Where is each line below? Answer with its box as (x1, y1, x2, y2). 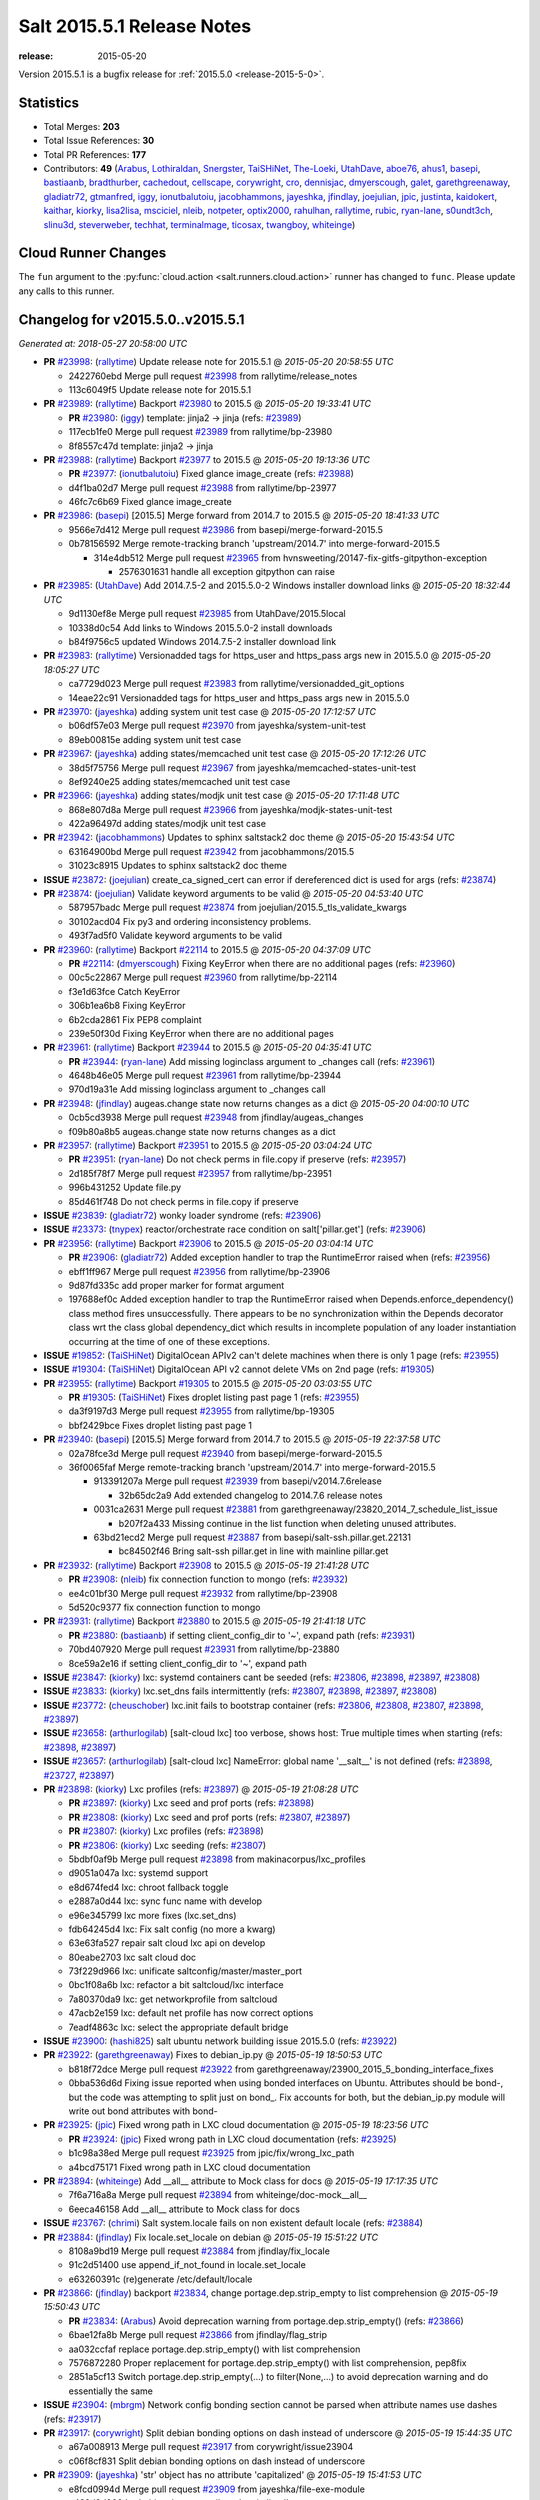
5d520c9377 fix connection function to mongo (68, 1601, 261, 1613)
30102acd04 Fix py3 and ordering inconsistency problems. (68, 915, 312, 927)
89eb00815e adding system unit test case (68, 733, 242, 745)
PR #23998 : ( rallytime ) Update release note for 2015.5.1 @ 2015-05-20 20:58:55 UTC (43, 356, 394, 368)
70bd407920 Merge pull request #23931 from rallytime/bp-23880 (68, 1643, 340, 1655)
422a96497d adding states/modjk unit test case (68, 818, 267, 830)
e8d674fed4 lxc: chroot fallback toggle (68, 1881, 229, 1893)
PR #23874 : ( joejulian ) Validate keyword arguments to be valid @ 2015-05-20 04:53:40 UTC (43, 888, 424, 900)
